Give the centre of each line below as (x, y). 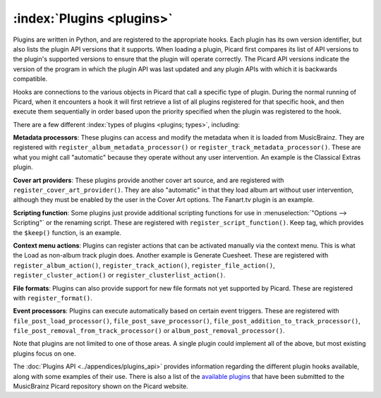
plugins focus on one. (45, 354)
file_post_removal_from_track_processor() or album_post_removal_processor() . (149, 331)
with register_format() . (53, 298)
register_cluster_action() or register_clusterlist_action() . (119, 275)
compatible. (30, 79)
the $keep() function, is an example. (67, 232)
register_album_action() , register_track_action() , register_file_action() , (144, 265)
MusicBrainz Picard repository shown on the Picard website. (101, 386)
